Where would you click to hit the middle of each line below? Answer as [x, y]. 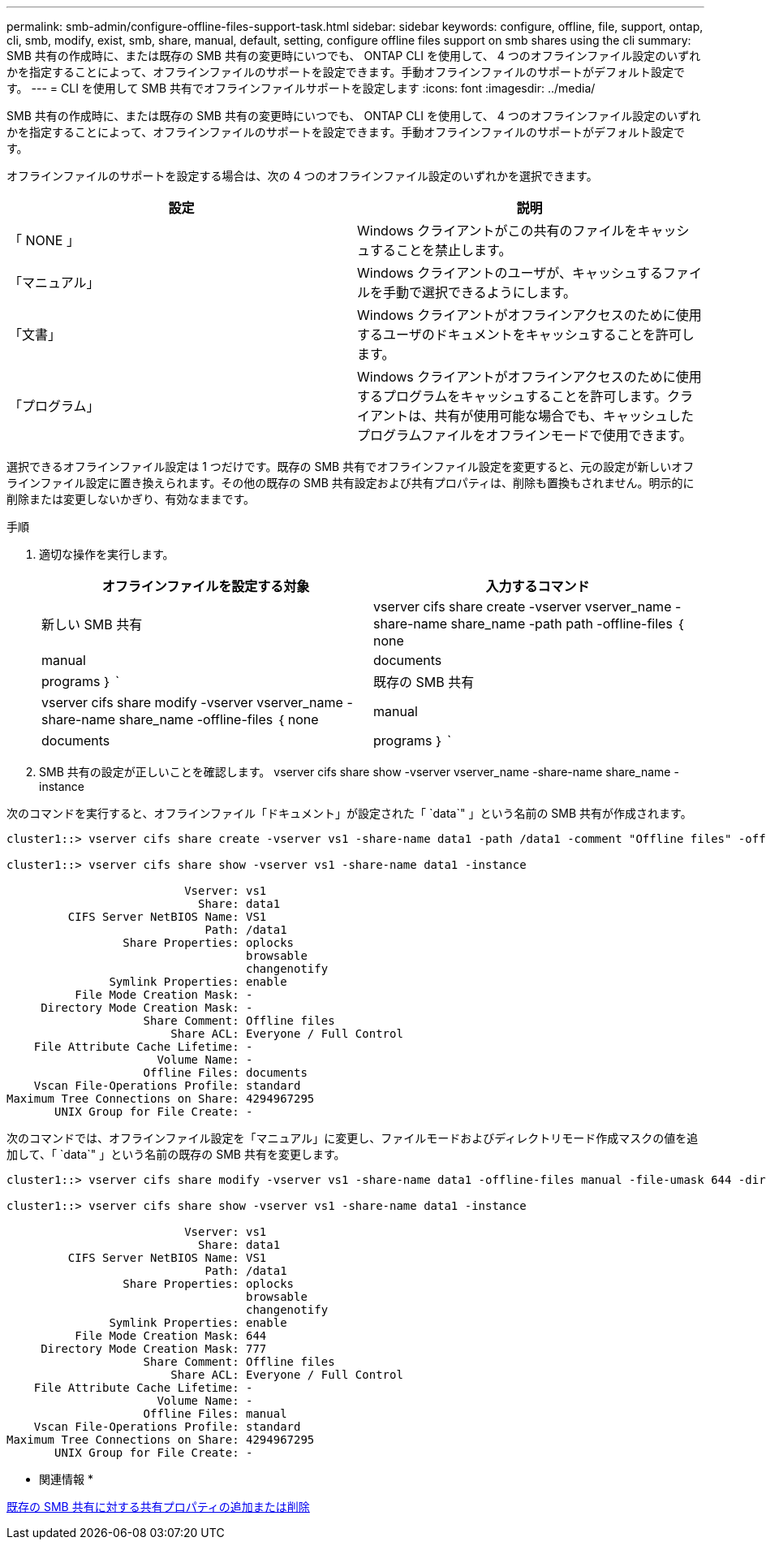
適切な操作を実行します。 [107, 554]
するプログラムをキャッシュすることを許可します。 [512, 396]
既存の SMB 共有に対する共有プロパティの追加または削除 [158, 1507]
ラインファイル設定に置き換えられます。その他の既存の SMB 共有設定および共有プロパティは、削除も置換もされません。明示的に [351, 483]
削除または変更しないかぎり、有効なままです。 [131, 499]
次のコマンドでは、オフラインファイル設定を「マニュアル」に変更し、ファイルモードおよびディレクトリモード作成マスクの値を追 [353, 1138]
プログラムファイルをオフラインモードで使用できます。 [525, 435]
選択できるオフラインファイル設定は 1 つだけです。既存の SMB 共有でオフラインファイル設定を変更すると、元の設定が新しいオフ [351, 466]
